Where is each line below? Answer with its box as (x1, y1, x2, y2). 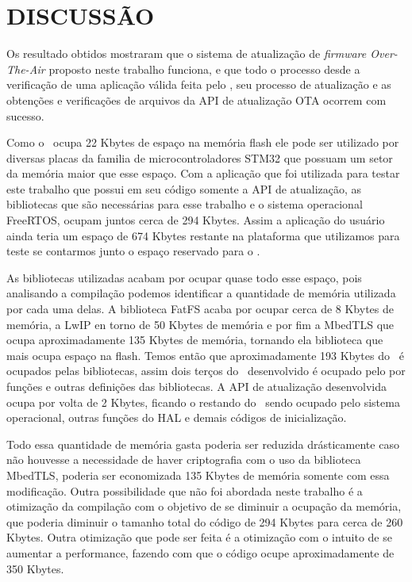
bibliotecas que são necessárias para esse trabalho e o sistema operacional (6, 196, 363, 213)
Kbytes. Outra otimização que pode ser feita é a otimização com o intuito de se (6, 529, 392, 546)
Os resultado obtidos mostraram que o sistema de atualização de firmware (6, 45, 367, 62)
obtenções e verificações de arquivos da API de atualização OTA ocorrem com (6, 91, 387, 108)
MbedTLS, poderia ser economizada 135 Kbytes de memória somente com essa (6, 466, 390, 483)
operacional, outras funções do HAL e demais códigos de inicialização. (6, 409, 347, 426)
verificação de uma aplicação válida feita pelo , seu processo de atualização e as (6, 76, 391, 93)
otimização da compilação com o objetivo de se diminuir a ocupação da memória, (6, 498, 402, 515)
